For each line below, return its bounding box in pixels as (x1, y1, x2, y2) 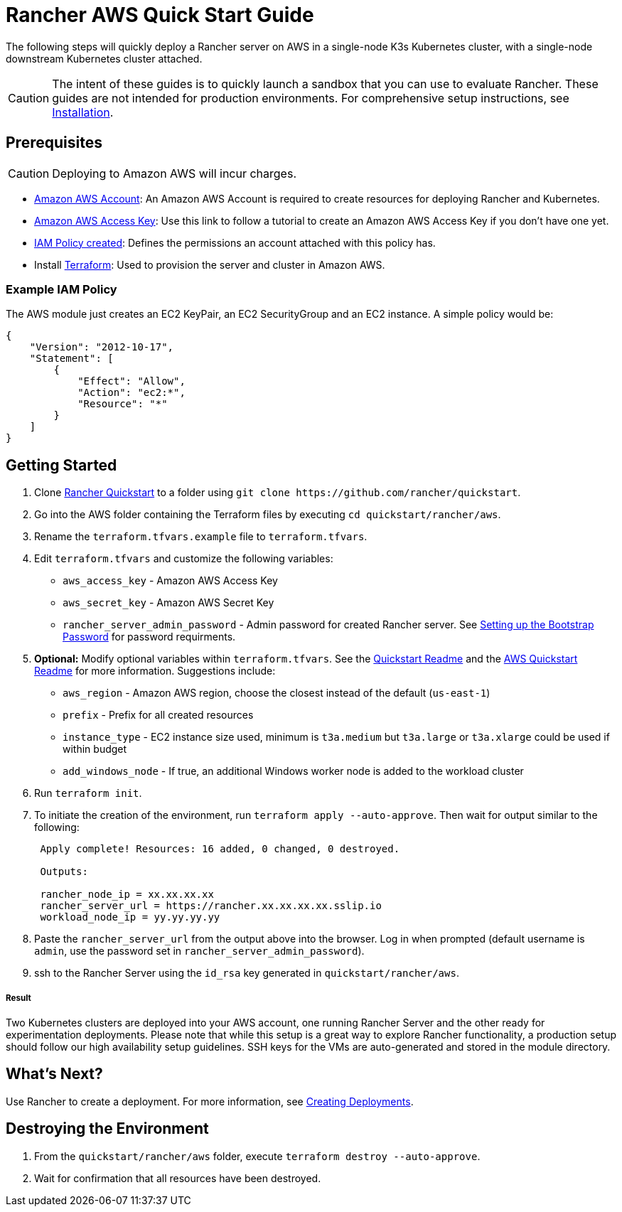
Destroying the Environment (6, 1120, 209, 1138)
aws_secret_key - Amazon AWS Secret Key (63, 596, 274, 609)
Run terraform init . (34, 787, 142, 800)
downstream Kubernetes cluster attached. (6, 52, 203, 65)
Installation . (52, 104, 114, 119)
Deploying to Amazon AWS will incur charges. (52, 166, 296, 181)
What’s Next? (6, 1065, 103, 1083)
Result (6, 992, 31, 1003)
